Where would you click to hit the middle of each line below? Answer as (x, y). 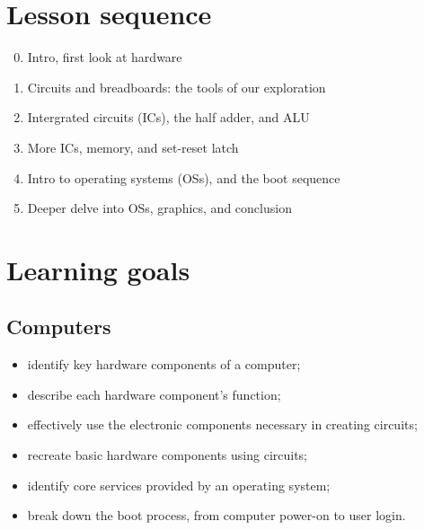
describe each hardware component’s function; (154, 394)
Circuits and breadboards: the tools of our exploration (177, 87)
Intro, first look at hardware (105, 57)
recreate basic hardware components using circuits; (168, 455)
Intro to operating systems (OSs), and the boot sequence (184, 177)
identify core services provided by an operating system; (179, 485)
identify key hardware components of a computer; (164, 364)
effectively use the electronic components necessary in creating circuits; (222, 424)
